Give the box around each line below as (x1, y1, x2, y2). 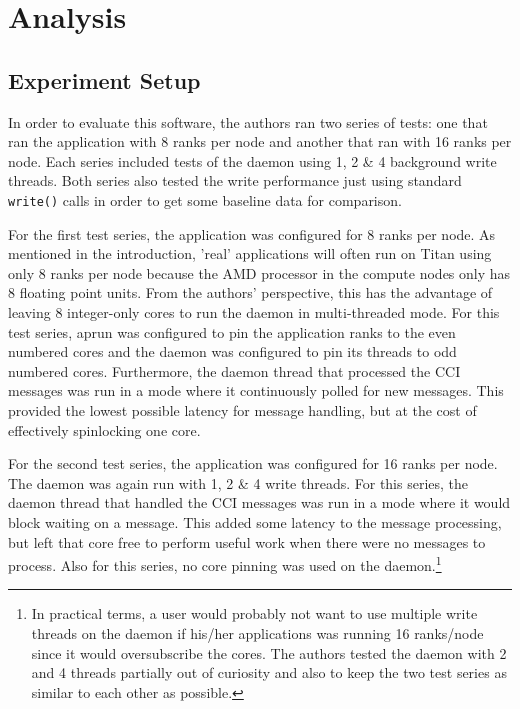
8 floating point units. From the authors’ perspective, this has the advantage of (8, 282, 493, 303)
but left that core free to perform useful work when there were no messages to (8, 531, 486, 552)
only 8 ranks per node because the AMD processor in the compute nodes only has (8, 262, 511, 283)
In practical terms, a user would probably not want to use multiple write (31, 603, 478, 624)
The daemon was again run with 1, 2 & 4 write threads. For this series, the (8, 472, 469, 493)
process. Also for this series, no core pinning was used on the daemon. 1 (8, 552, 442, 575)
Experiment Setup (8, 64, 201, 95)
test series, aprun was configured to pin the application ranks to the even (8, 321, 456, 342)
